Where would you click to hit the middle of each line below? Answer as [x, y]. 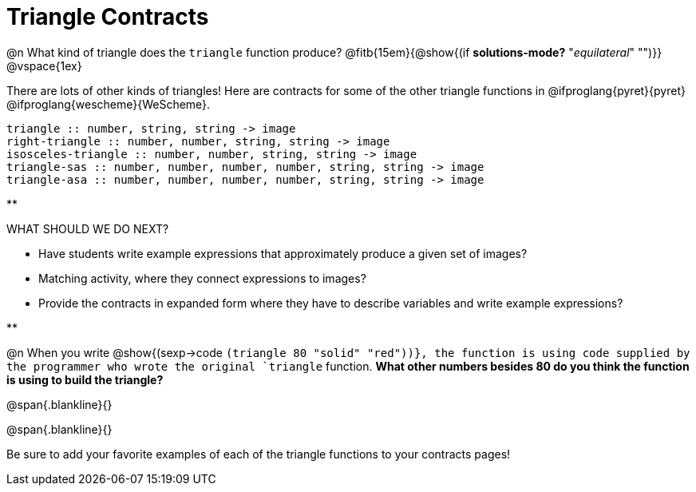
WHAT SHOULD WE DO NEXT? [88, 228]
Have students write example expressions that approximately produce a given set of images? [283, 253]
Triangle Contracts [108, 17]
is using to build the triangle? [85, 379]
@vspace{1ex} [44, 65]
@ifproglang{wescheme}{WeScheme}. [109, 104]
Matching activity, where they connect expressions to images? [202, 278]
